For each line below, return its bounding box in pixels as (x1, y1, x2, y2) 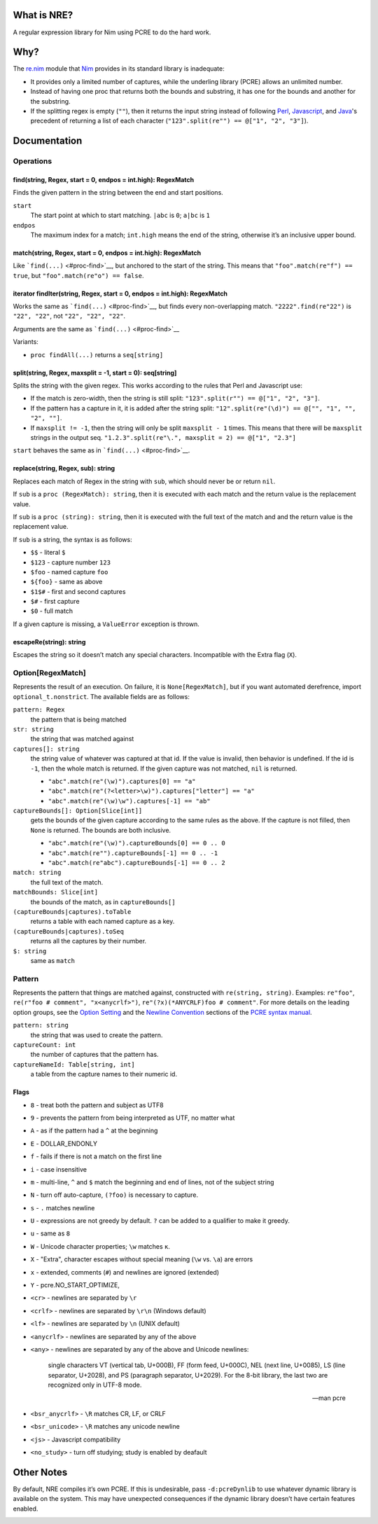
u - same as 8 (30, 1229, 70, 1238)
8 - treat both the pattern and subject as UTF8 (30, 1100, 164, 1109)
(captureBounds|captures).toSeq (13, 927, 124, 935)
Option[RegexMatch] (13, 668, 87, 677)
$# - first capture (30, 597, 80, 606)
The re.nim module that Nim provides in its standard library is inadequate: (13, 64, 225, 73)
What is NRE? (13, 9, 73, 21)
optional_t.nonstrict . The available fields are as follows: (13, 692, 190, 700)
